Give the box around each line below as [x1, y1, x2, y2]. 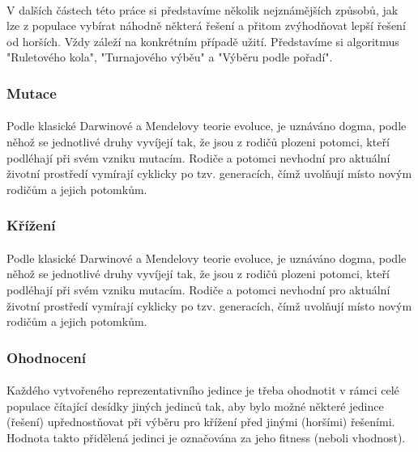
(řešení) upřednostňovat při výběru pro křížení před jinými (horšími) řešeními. [6, 413, 395, 430]
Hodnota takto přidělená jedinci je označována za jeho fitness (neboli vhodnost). [6, 429, 406, 446]
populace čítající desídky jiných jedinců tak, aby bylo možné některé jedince [6, 397, 384, 414]
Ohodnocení [6, 347, 87, 367]
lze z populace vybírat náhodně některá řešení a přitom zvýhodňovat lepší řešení [6, 17, 406, 34]
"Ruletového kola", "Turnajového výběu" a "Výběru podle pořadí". [6, 49, 333, 65]
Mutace [6, 82, 57, 103]
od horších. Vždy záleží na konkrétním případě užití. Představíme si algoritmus [6, 32, 399, 49]
